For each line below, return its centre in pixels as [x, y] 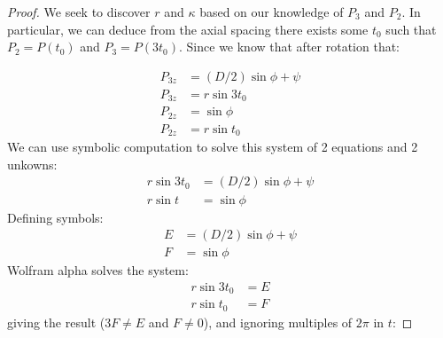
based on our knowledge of [272, 12]
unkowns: [32, 164]
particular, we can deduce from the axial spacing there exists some [188, 29]
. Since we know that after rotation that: [290, 47]
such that [411, 29]
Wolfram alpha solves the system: [98, 270]
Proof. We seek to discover [79, 12]
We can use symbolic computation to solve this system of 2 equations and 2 [213, 147]
